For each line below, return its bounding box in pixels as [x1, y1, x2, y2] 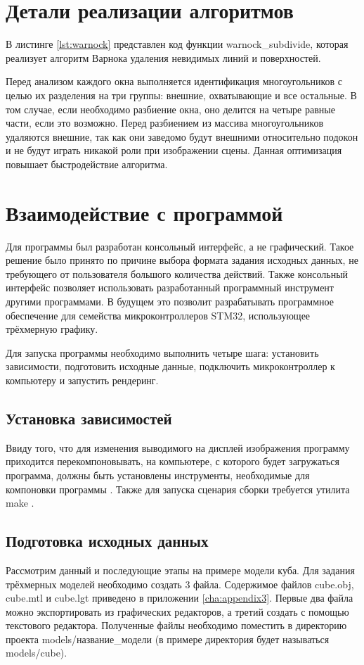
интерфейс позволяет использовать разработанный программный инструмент [6, 280, 334, 295]
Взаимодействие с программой [6, 198, 283, 227]
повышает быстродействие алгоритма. [6, 156, 168, 171]
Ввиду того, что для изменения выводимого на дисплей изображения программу [6, 440, 350, 455]
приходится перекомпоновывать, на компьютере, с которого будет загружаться [6, 454, 339, 469]
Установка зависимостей [6, 407, 172, 429]
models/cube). [6, 645, 67, 660]
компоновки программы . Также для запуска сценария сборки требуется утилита [6, 481, 350, 496]
